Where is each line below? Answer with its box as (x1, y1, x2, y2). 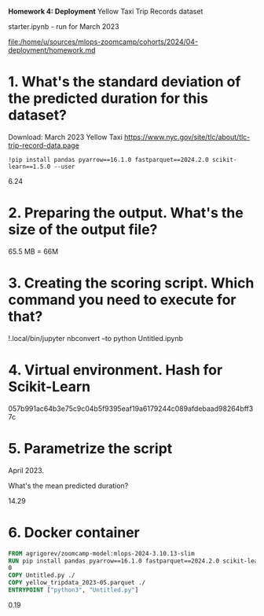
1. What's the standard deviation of (8, 73, 241, 91)
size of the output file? (8, 221, 158, 239)
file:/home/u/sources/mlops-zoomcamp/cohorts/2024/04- (8, 37, 199, 46)
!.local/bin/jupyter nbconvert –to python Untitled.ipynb (8, 333, 183, 343)
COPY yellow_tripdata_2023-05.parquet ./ (8, 579, 146, 587)
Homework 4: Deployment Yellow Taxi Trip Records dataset (8, 7, 203, 16)
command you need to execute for (8, 291, 236, 309)
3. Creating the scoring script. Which (8, 274, 255, 292)
